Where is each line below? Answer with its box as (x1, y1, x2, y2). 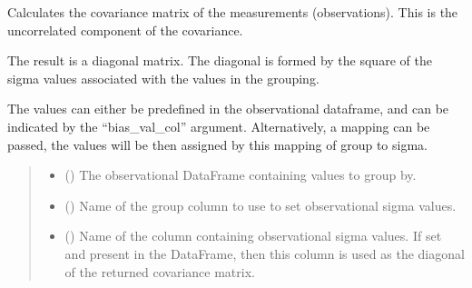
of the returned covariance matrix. (64, 262, 255, 281)
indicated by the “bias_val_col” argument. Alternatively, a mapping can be (7, 116, 430, 135)
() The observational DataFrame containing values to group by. (64, 165, 417, 184)
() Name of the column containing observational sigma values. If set (64, 226, 442, 245)
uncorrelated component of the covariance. (7, 20, 243, 39)
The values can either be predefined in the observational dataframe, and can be (7, 99, 449, 118)
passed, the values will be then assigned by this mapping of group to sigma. (7, 134, 428, 154)
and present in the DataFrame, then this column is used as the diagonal (64, 243, 465, 263)
